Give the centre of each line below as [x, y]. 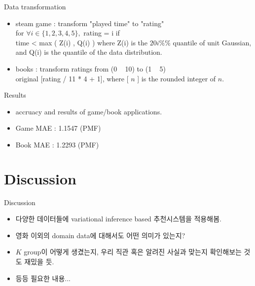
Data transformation [35, 6]
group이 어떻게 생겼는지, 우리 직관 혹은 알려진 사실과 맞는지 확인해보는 [133, 252]
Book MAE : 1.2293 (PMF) [57, 144]
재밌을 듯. [39, 262]
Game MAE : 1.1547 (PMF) [58, 128]
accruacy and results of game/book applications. [89, 111]
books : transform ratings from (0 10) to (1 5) [91, 68]
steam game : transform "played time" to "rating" [90, 23]
